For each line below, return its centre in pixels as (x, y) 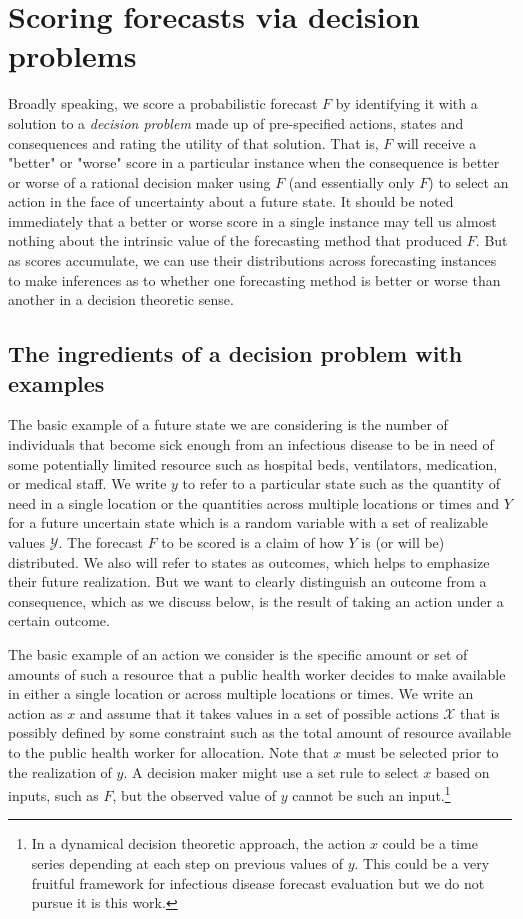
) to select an (468, 181)
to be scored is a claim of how (252, 542)
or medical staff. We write (87, 483)
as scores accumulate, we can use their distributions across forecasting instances (252, 260)
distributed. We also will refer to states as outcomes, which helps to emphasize (249, 561)
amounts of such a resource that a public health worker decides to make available (257, 673)
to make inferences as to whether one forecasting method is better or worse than (254, 279)
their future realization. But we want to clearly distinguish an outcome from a (247, 581)
